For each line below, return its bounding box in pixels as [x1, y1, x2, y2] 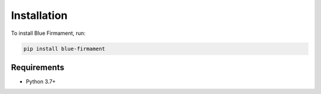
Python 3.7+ [26, 78, 56, 85]
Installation [11, 9, 68, 22]
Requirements [11, 62, 65, 72]
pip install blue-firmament [23, 45, 105, 52]
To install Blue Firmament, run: [11, 30, 86, 37]
